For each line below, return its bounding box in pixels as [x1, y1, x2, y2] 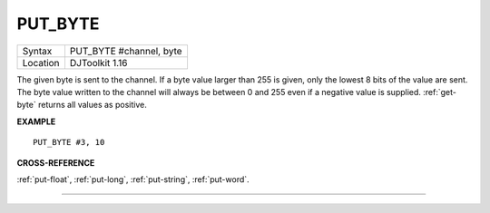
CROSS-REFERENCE [16, 157, 95, 168]
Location [22, 56, 60, 69]
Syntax [22, 44, 53, 57]
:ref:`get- [423, 86, 457, 97]
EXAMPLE [16, 116, 56, 127]
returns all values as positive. [37, 100, 147, 111]
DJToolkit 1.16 [69, 56, 128, 69]
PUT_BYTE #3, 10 [33, 137, 105, 148]
